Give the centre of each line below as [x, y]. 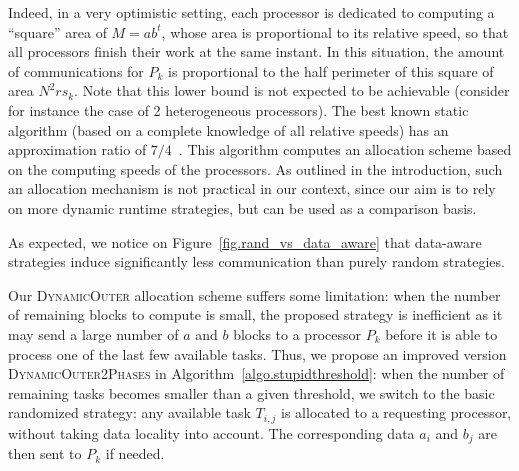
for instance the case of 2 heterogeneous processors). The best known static [238, 109]
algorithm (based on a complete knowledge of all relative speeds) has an [228, 129]
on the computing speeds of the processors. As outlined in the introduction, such [255, 168]
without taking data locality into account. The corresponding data [211, 432]
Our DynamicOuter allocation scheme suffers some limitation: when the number [254, 294]
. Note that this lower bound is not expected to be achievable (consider [292, 90]
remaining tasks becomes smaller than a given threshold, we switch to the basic [251, 392]
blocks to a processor [297, 333]
